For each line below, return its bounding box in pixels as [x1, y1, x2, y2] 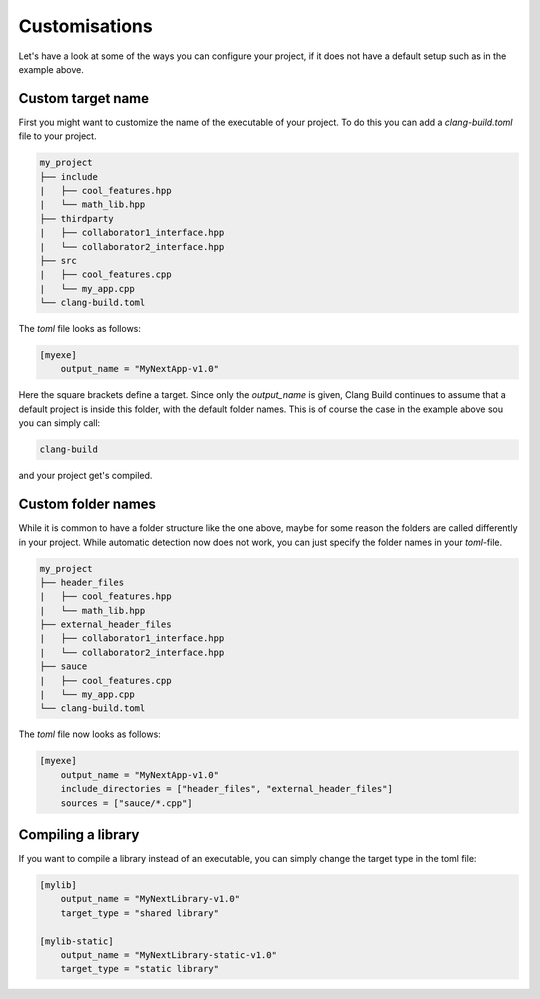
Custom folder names [18, 496, 157, 513]
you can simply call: [18, 417, 101, 429]
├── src [39, 255, 77, 266]
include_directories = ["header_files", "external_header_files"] [60, 783, 394, 795]
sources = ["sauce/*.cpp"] [60, 797, 194, 809]
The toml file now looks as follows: [18, 728, 162, 740]
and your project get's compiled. [18, 470, 153, 482]
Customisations [18, 15, 154, 37]
